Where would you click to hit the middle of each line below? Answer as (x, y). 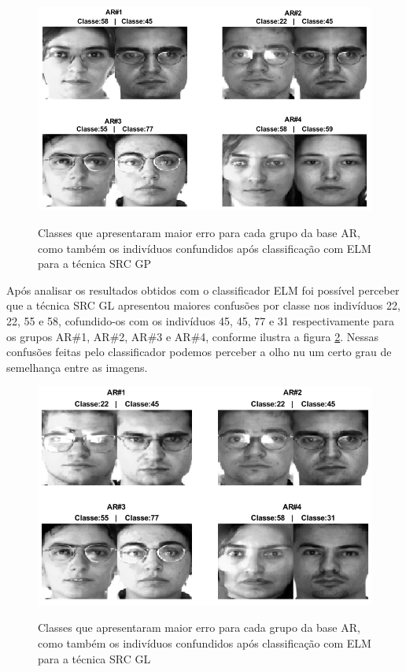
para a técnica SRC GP (95, 264)
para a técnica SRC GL (94, 658)
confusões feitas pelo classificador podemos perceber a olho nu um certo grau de (199, 352)
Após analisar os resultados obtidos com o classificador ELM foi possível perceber (203, 290)
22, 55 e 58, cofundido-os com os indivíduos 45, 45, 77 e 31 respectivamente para (201, 320)
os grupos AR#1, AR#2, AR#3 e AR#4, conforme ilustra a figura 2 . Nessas (193, 336)
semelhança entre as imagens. (77, 367)
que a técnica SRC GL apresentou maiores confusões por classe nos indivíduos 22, (203, 305)
